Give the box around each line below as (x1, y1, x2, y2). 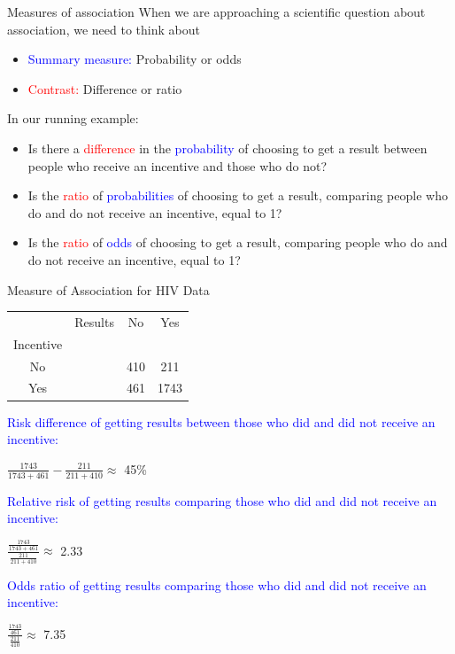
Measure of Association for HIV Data (7, 280, 210, 299)
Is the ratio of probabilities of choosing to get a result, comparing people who (27, 186, 448, 205)
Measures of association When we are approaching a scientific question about (7, 3, 426, 20)
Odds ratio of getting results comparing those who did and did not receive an (7, 575, 427, 594)
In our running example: (7, 109, 139, 128)
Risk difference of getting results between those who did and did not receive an (7, 412, 436, 431)
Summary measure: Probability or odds (27, 50, 242, 68)
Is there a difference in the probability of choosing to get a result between (27, 138, 428, 157)
